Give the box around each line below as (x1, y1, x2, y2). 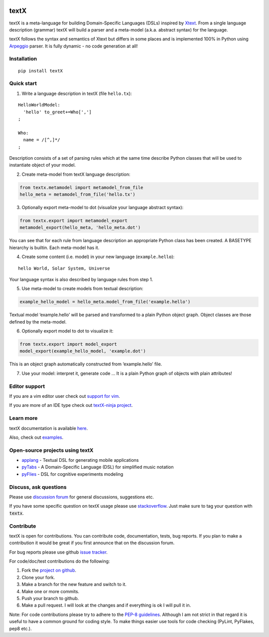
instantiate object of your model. (9, 162, 76, 168)
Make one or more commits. (21, 588, 80, 594)
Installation (9, 55, 37, 62)
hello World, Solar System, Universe (18, 265, 111, 271)
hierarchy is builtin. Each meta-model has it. (9, 245, 100, 251)
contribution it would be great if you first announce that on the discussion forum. (9, 540, 175, 546)
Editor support (9, 382, 45, 389)
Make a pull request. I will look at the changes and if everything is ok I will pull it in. (21, 602, 191, 609)
